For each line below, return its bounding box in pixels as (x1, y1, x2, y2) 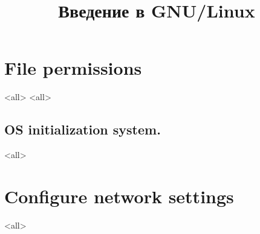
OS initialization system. (4, 120, 161, 139)
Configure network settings (4, 183, 234, 208)
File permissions (4, 55, 142, 80)
